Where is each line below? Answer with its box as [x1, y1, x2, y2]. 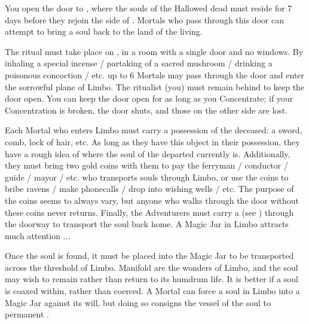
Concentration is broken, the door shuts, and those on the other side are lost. [5, 103, 288, 116]
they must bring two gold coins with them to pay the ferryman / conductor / [5, 159, 288, 172]
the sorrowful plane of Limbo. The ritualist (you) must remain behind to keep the [5, 80, 305, 93]
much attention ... [5, 229, 71, 242]
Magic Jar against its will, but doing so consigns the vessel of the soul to [5, 296, 271, 308]
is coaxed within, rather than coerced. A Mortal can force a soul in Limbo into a [5, 285, 300, 297]
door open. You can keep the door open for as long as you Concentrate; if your [5, 92, 293, 105]
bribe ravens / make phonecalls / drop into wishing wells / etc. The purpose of [5, 182, 294, 195]
